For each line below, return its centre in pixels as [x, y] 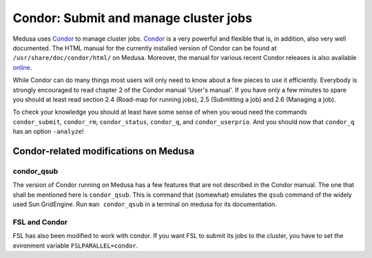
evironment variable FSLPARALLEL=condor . [75, 246]
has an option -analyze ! [48, 132]
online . [22, 67]
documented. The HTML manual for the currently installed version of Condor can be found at [145, 48]
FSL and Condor [40, 222]
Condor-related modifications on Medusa [104, 151]
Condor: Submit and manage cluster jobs [133, 18]
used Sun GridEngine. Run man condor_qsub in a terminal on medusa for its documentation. [145, 204]
